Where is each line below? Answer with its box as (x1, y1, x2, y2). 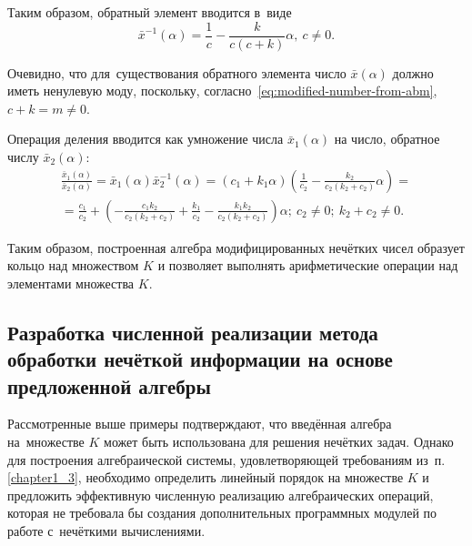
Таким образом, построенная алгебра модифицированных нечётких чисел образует (7, 238, 465, 257)
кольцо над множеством (7, 256, 139, 275)
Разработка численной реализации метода (7, 318, 378, 346)
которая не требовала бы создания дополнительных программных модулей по (7, 503, 437, 522)
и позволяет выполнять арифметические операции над (157, 256, 458, 275)
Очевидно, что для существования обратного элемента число (7, 63, 346, 82)
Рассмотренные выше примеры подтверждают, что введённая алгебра (7, 414, 392, 433)
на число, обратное (334, 129, 440, 148)
